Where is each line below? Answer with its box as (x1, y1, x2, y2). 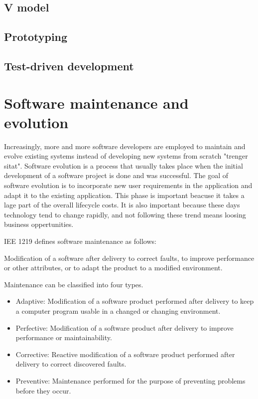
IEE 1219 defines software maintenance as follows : (4, 236, 156, 246)
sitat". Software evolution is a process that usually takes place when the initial (4, 160, 243, 171)
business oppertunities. (4, 219, 74, 229)
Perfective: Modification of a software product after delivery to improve (15, 322, 234, 333)
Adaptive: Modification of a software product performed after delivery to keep (15, 296, 254, 306)
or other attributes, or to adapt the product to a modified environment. (4, 262, 223, 273)
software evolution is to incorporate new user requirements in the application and (4, 180, 253, 191)
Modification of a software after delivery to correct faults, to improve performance (4, 252, 255, 263)
